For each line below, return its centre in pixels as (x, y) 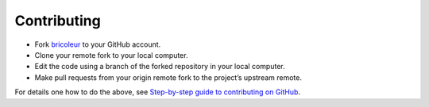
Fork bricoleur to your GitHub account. (98, 44)
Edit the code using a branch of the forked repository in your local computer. (160, 67)
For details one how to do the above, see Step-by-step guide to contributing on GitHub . (158, 92)
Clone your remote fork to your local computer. (111, 55)
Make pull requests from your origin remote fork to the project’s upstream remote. (168, 77)
